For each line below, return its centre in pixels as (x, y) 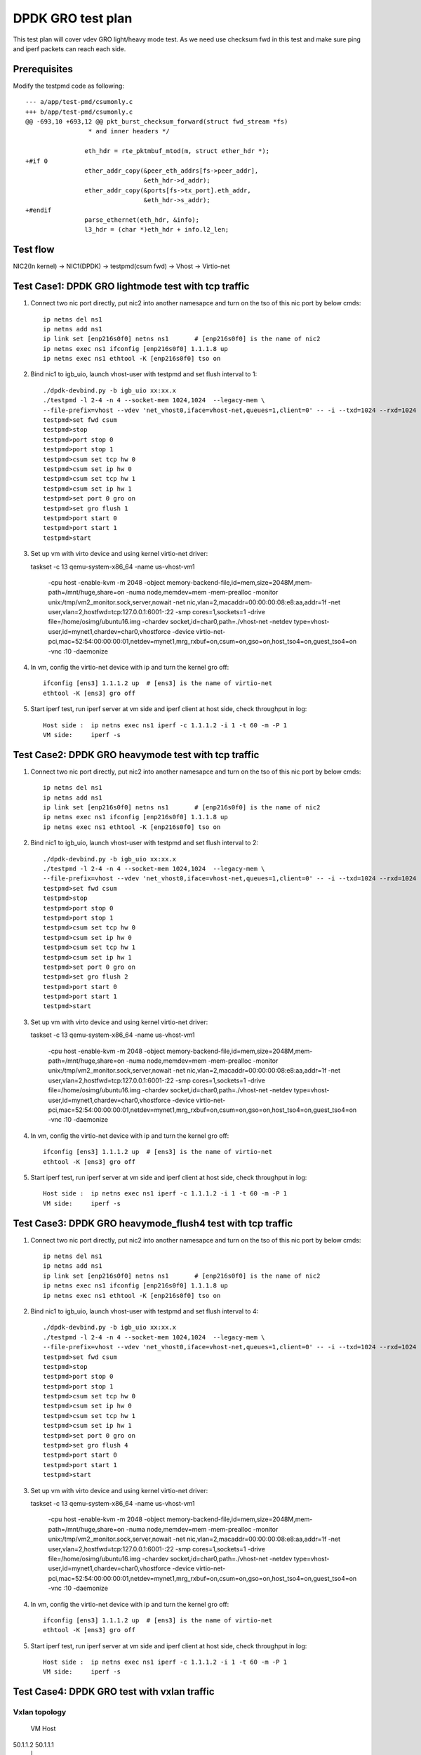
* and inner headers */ (129, 131)
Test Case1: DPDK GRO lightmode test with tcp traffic (131, 287)
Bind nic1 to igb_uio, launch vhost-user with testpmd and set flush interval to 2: (145, 843)
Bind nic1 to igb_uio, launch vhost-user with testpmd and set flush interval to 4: (145, 1311)
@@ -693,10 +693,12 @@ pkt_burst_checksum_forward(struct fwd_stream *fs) (157, 122)
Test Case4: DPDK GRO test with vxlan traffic (114, 1692)
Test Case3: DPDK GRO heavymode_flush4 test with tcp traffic (153, 1223)
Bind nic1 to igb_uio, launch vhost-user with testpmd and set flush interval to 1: (144, 374)
